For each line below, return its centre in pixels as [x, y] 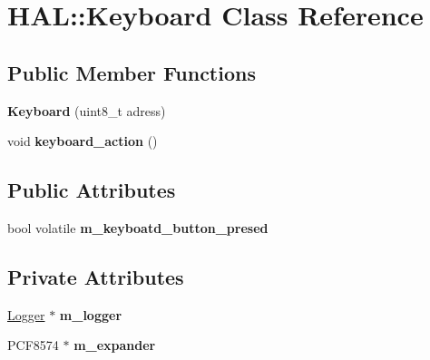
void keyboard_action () [83, 141]
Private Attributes [96, 276]
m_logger [91, 314]
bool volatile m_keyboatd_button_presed [138, 227]
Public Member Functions [132, 72]
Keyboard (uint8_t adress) [87, 110]
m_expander [115, 345]
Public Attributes [92, 190]
